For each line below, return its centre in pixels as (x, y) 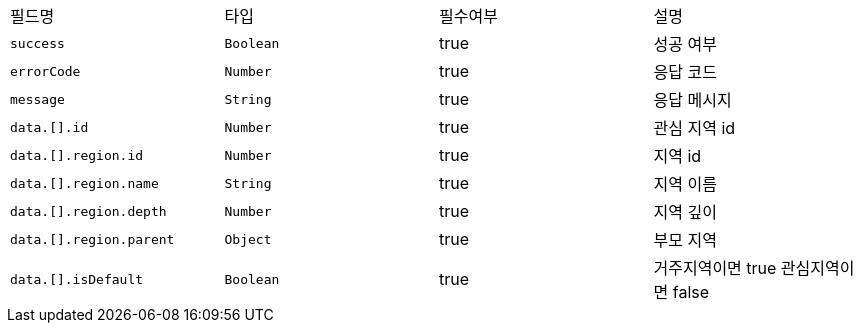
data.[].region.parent (92, 239)
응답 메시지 (692, 100)
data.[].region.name (84, 183)
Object (248, 239)
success (37, 43)
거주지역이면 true (715, 268)
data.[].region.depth (88, 211)
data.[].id (49, 127)
